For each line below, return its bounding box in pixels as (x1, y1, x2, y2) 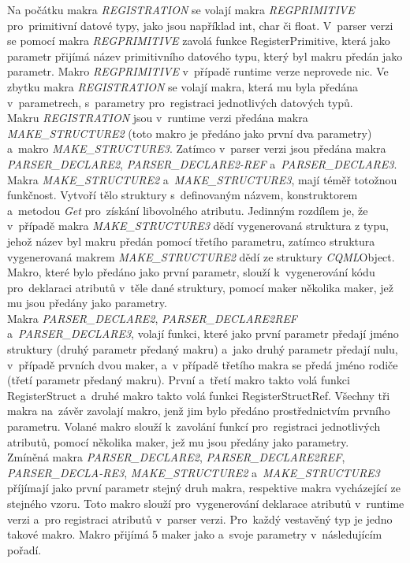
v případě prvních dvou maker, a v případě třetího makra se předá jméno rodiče (7, 356, 398, 372)
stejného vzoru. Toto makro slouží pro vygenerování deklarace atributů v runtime (7, 495, 404, 511)
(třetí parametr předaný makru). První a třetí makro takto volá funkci (7, 372, 350, 388)
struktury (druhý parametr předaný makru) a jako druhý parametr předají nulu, (7, 341, 398, 357)
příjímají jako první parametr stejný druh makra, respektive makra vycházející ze (7, 480, 401, 496)
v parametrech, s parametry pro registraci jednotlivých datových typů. (7, 94, 353, 110)
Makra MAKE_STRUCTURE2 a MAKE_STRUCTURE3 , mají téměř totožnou (7, 171, 397, 187)
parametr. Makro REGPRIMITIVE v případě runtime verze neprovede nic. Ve (7, 63, 389, 80)
